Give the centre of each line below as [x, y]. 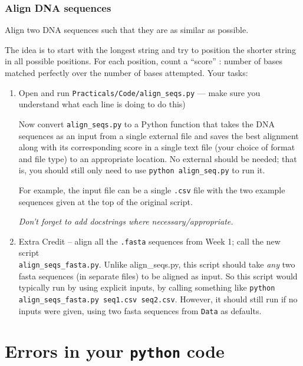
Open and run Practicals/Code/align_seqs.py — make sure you [139, 92]
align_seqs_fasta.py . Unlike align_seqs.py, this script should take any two [157, 264]
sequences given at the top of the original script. [106, 201]
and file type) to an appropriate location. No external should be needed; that [158, 158]
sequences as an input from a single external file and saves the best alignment [159, 135]
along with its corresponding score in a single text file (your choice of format [157, 147]
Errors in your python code [115, 351]
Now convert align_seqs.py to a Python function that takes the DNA [147, 123]
